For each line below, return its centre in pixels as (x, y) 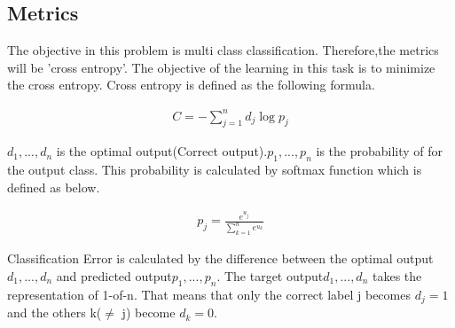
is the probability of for (380, 151)
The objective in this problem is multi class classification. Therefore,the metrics (223, 50)
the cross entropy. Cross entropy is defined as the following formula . (191, 85)
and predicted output (114, 275)
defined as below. (54, 187)
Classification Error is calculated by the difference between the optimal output (220, 258)
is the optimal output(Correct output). (162, 151)
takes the (397, 275)
